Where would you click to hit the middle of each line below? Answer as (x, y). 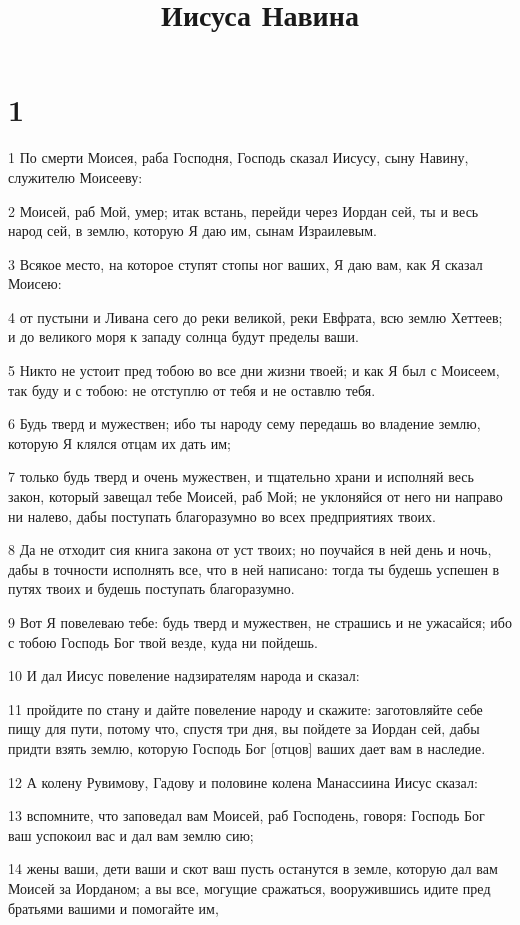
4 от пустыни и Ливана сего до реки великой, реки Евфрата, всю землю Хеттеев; (255, 316)
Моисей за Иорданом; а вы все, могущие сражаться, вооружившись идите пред (249, 887)
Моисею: (35, 283)
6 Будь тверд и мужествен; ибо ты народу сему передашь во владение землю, (244, 423)
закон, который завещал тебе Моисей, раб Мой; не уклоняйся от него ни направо (255, 496)
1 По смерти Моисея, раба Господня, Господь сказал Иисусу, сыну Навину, (238, 157)
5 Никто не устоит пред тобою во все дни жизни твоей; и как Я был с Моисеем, (254, 370)
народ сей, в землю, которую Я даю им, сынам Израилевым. (192, 230)
